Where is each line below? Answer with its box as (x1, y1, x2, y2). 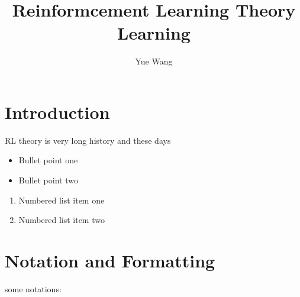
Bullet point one (18, 154, 78, 166)
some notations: (5, 282, 62, 295)
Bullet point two (18, 174, 78, 186)
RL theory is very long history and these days (5, 134, 171, 146)
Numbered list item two (18, 214, 105, 226)
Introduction (5, 99, 110, 124)
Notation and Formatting (5, 248, 215, 272)
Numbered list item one (18, 193, 105, 206)
